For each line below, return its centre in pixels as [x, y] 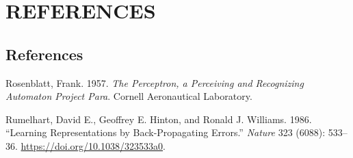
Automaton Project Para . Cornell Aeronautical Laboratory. [129, 96]
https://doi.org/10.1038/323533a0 [92, 145]
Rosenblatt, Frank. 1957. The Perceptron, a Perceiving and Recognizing [155, 82]
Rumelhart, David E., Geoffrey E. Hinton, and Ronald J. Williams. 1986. [159, 119]
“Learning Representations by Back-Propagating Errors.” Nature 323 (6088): [166, 132]
